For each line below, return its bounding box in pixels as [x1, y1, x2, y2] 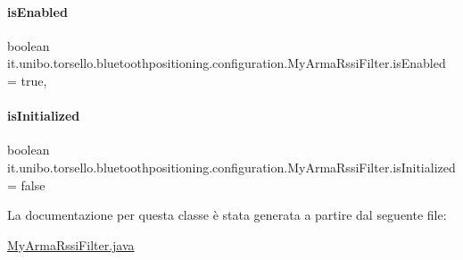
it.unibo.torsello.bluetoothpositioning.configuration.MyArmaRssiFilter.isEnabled [7, 54, 446, 72]
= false [7, 175, 45, 194]
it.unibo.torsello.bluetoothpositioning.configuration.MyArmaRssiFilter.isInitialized [7, 157, 456, 176]
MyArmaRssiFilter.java [7, 235, 135, 254]
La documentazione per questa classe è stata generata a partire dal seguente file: [7, 205, 447, 224]
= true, [7, 71, 47, 89]
